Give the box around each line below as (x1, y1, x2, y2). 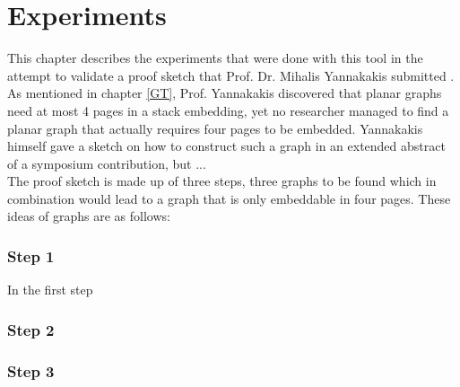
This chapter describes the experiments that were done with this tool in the (7, 48, 423, 67)
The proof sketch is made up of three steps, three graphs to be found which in (7, 172, 437, 190)
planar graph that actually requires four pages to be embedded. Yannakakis (7, 119, 423, 137)
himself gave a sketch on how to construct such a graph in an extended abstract (7, 136, 446, 155)
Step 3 (7, 359, 55, 382)
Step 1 (7, 244, 55, 267)
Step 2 (7, 318, 55, 340)
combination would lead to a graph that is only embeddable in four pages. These (7, 189, 451, 207)
